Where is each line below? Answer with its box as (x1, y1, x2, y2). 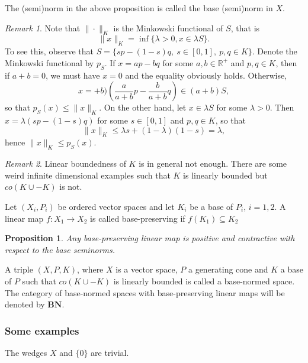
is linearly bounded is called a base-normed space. (113, 274, 295, 287)
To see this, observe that (5, 45, 94, 57)
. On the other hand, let (99, 101, 187, 114)
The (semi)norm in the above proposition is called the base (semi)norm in (5, 2, 273, 14)
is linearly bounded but (183, 168, 268, 181)
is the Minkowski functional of (113, 21, 223, 34)
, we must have (46, 69, 100, 81)
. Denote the (252, 45, 297, 57)
